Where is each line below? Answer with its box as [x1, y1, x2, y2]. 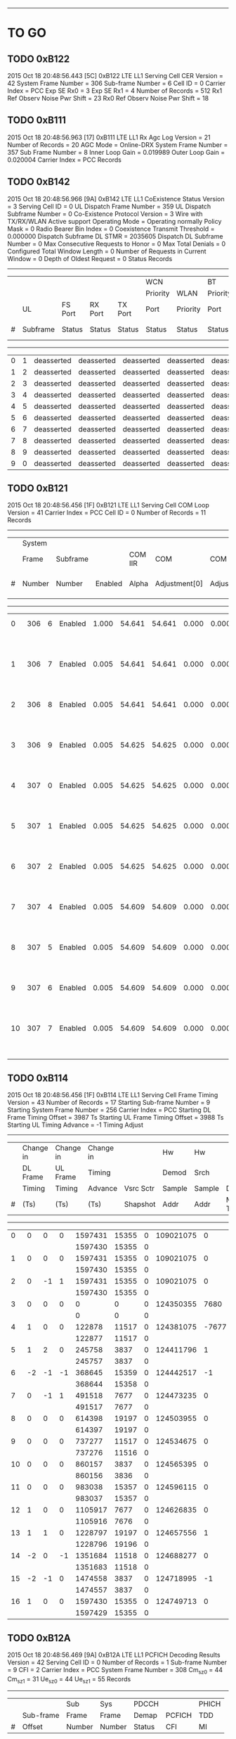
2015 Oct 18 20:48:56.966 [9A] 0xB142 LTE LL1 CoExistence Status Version [7, 194, 225, 203]
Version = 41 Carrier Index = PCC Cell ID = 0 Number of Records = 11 [7, 508, 206, 517]
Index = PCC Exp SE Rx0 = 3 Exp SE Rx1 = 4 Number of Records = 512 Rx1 [7, 87, 223, 95]
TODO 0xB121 [7, 483, 68, 495]
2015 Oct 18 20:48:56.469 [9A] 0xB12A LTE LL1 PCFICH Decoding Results [7, 1651, 221, 1659]
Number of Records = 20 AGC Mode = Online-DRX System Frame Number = [7, 140, 228, 148]
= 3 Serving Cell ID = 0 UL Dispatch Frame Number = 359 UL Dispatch [7, 202, 211, 210]
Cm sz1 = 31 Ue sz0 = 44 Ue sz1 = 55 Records [7, 1674, 131, 1685]
